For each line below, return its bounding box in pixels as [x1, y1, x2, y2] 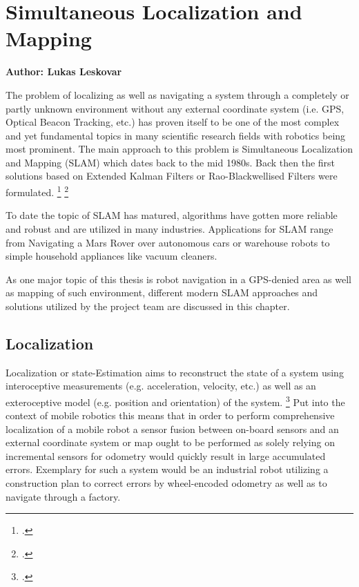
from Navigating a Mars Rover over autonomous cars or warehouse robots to [6, 235, 330, 249]
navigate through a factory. [6, 489, 121, 503]
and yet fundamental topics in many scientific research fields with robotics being [6, 128, 346, 142]
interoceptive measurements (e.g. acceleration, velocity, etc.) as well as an [6, 378, 316, 393]
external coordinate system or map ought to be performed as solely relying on [6, 435, 335, 450]
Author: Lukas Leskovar [6, 64, 122, 79]
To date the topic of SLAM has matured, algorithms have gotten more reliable [6, 208, 338, 222]
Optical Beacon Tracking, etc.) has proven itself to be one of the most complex [6, 115, 340, 129]
